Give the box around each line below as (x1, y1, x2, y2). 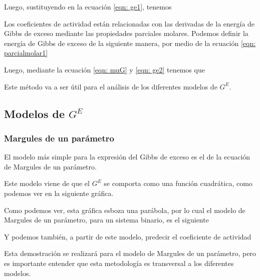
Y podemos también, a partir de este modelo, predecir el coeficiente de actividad (4, 231, 251, 241)
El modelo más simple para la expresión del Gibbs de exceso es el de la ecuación (4, 151, 250, 162)
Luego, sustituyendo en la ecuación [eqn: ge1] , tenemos (4, 1, 172, 11)
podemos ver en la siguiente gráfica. (4, 187, 114, 198)
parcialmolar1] (4, 47, 48, 58)
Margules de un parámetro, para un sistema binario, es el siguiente (4, 214, 209, 225)
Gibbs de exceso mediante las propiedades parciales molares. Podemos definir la (4, 28, 248, 38)
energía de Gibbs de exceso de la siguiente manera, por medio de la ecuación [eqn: (4, 37, 256, 48)
